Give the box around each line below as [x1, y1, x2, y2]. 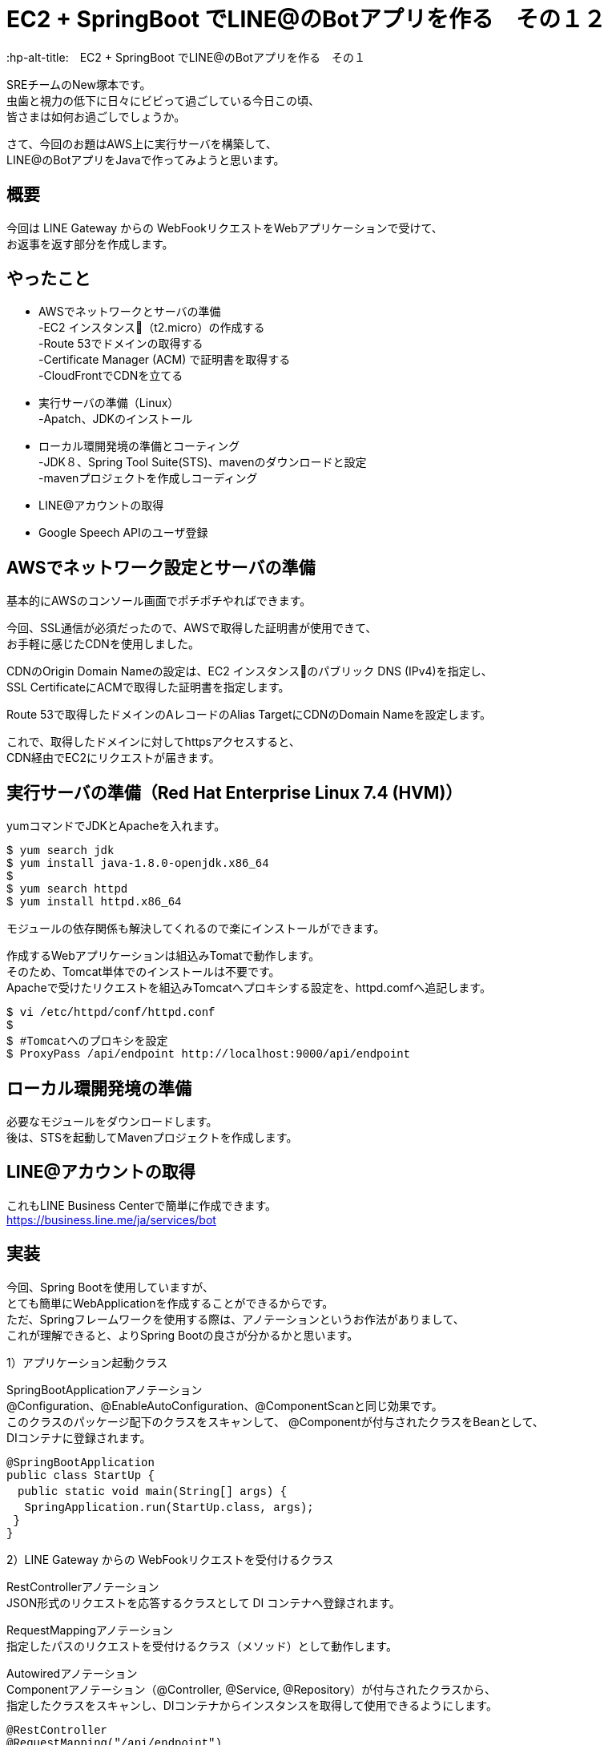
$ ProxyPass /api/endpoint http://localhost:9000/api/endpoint [6, 1048, 411, 1062]
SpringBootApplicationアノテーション [6, 1382, 203, 1396]
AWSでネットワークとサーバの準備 [38, 304, 221, 319]
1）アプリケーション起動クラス [6, 1355, 168, 1369]
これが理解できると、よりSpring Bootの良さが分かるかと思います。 [6, 1328, 359, 1342]
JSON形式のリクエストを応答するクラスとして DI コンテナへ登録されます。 [6, 1595, 401, 1610]
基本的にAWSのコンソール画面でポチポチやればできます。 [6, 594, 312, 608]
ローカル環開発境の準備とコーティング [38, 439, 240, 453]
